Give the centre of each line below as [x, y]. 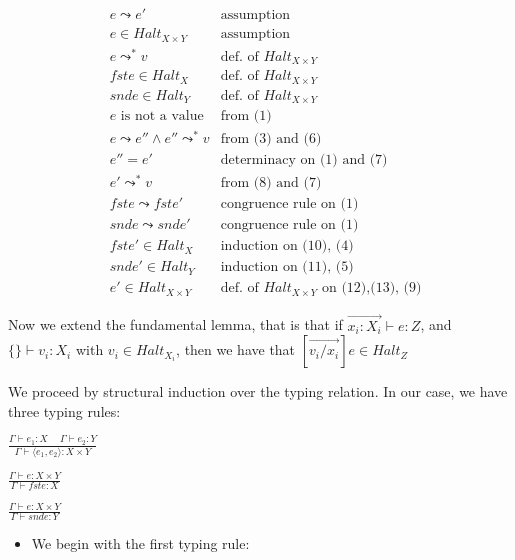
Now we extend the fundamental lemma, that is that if [175, 324]
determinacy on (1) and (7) [304, 160]
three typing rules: [64, 410]
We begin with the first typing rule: [140, 543]
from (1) [246, 116]
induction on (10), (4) [287, 246]
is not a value [162, 116]
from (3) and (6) [271, 139]
